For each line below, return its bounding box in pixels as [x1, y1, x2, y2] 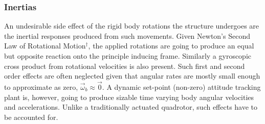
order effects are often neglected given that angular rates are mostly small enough [4, 70, 260, 81]
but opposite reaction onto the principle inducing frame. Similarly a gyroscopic [4, 51, 252, 61]
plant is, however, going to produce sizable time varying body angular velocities [4, 91, 254, 102]
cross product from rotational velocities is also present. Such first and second [4, 60, 245, 71]
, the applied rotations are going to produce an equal [88, 40, 254, 51]
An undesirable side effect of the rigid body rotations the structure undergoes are [4, 20, 259, 31]
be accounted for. [4, 111, 58, 122]
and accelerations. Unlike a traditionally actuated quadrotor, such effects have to [4, 102, 258, 112]
